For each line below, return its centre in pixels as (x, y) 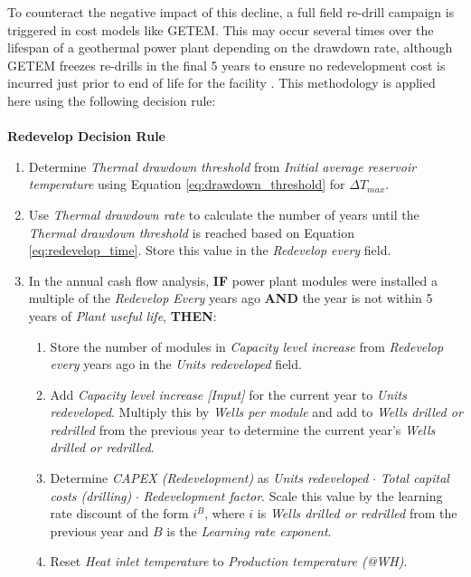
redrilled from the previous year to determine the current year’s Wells (243, 429)
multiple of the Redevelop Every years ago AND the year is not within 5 (231, 298)
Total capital (414, 478)
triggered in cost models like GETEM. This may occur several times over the (221, 29)
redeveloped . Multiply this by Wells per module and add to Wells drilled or (256, 412)
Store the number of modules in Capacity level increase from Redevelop (247, 346)
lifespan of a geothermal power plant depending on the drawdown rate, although (230, 47)
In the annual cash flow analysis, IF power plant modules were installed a (233, 280)
